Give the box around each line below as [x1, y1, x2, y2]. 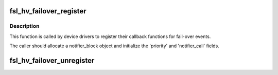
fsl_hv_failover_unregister [9, 56, 95, 65]
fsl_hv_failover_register [9, 7, 86, 15]
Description [9, 23, 40, 30]
